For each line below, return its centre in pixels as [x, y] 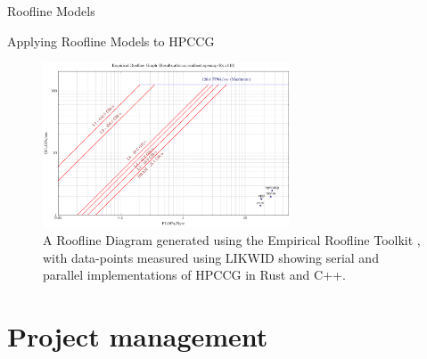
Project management [138, 335]
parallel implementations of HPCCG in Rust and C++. [194, 275]
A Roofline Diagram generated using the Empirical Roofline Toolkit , [232, 239]
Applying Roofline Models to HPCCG [111, 41]
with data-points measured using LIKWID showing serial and [211, 257]
